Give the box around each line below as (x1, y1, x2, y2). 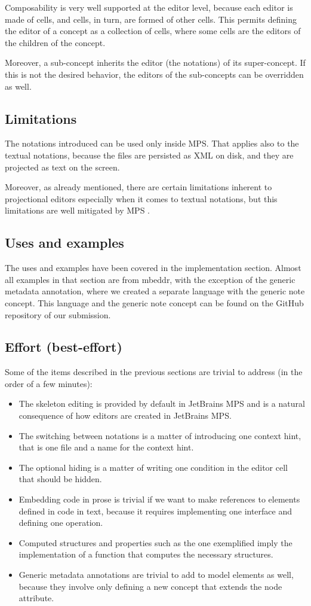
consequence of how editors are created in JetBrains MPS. (19, 409, 232, 422)
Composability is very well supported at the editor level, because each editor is (5, 1, 293, 13)
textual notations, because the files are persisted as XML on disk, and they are (5, 148, 294, 161)
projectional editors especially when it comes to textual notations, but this (5, 192, 278, 205)
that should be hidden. (19, 473, 102, 485)
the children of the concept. (5, 36, 106, 48)
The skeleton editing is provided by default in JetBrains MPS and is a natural (19, 397, 305, 410)
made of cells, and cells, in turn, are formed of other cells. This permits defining (5, 13, 297, 25)
